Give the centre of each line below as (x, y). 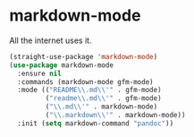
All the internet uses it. (51, 40)
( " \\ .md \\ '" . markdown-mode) (101, 107)
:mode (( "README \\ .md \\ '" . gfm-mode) (90, 90)
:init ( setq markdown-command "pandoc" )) (96, 123)
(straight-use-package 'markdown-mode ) (84, 56)
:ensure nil (40, 73)
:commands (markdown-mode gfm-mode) (85, 81)
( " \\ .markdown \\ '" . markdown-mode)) (115, 116)
